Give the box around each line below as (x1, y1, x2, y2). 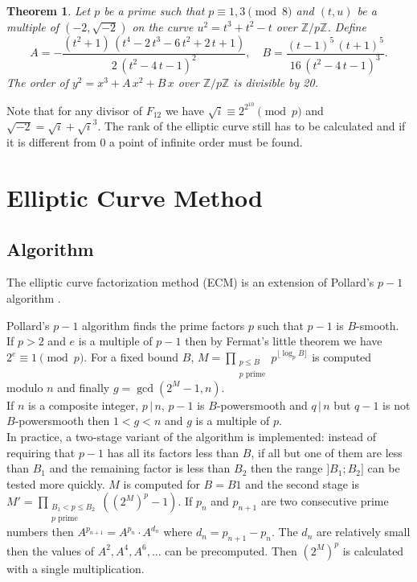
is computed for (123, 475, 200, 492)
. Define (327, 18, 366, 35)
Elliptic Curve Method (6, 180, 263, 213)
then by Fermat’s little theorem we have (185, 332, 382, 349)
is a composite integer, (28, 396, 139, 413)
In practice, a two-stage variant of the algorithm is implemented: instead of (6, 427, 376, 444)
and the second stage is (245, 475, 359, 492)
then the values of (6, 542, 94, 559)
